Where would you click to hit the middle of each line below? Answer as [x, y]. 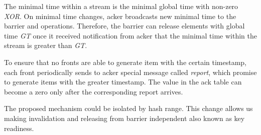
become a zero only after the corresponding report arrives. [94, 91]
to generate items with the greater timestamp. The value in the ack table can [123, 82]
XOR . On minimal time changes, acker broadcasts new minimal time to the [120, 16]
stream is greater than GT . [46, 45]
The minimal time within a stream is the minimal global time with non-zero [121, 6]
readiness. [19, 128]
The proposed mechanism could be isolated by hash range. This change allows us [128, 108]
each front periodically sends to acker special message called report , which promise [130, 72]
